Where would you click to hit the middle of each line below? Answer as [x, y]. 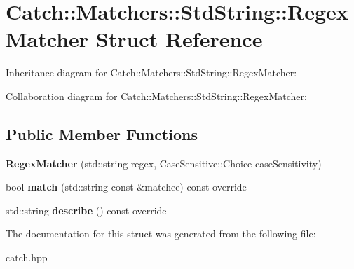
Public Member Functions [102, 133]
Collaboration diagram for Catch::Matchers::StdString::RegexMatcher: [156, 96]
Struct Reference [179, 39]
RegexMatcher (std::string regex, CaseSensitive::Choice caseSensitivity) [164, 163]
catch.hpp [27, 257]
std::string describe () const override [86, 210]
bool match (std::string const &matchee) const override [126, 187]
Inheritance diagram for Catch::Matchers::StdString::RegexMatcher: [151, 73]
